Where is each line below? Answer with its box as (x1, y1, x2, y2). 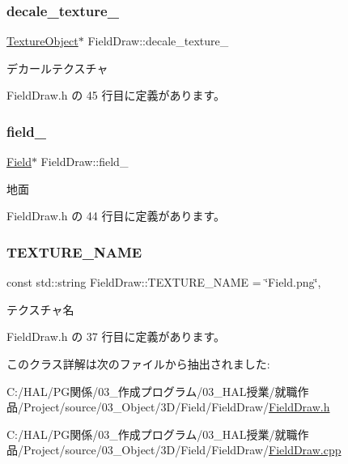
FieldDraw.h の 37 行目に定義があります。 (6, 328, 226, 345)
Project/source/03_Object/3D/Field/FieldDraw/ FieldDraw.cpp (23, 441, 342, 458)
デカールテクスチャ (6, 59, 108, 76)
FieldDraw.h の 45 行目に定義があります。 (6, 87, 226, 104)
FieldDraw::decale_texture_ (87, 32, 229, 49)
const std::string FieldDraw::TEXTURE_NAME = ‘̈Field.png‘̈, (6, 274, 321, 291)
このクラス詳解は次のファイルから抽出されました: (6, 355, 270, 372)
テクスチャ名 (6, 300, 74, 317)
